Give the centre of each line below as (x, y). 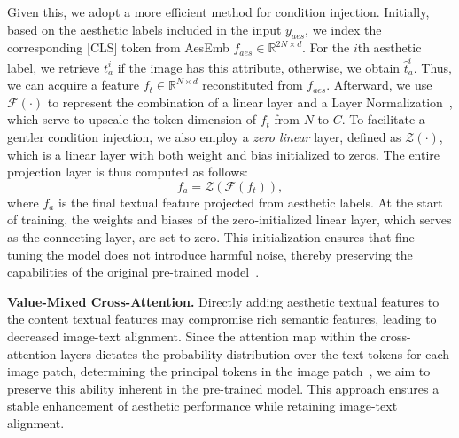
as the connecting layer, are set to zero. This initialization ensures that (199, 237)
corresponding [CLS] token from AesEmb (118, 47)
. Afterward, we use (379, 85)
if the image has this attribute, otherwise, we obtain (259, 67)
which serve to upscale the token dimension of (132, 119)
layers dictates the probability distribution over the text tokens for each (255, 353)
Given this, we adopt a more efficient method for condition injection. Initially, (218, 12)
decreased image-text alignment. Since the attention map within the (192, 336)
